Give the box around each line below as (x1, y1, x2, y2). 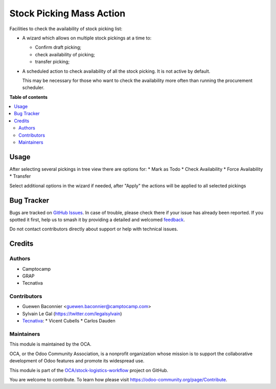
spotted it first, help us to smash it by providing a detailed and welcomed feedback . (9, 217, 185, 223)
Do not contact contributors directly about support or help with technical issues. (9, 226, 178, 232)
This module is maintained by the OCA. (9, 341, 91, 348)
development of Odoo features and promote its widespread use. (9, 358, 145, 364)
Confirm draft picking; (35, 44, 82, 51)
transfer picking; (35, 59, 70, 65)
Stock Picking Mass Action (9, 8, 126, 19)
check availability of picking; (35, 51, 96, 57)
